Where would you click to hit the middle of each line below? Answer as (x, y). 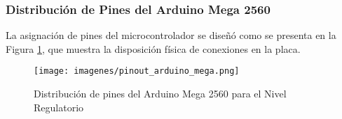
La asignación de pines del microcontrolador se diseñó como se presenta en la (171, 35)
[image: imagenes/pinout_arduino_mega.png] (137, 71)
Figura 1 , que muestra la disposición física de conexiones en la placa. (153, 48)
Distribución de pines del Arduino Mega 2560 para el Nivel (160, 94)
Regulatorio (59, 107)
